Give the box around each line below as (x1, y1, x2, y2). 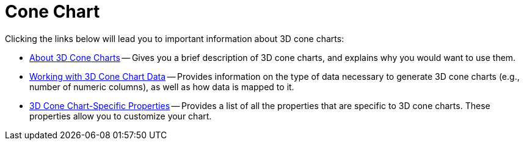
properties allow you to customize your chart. (29, 110, 212, 121)
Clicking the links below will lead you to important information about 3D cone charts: (5, 33, 344, 44)
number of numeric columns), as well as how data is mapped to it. (29, 81, 294, 92)
